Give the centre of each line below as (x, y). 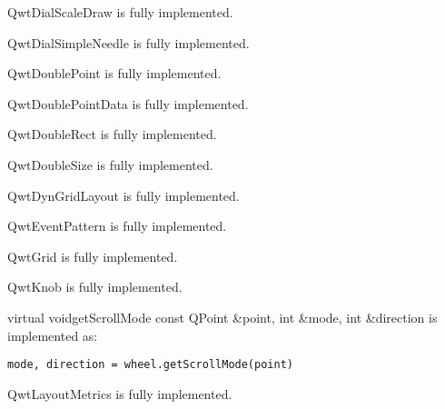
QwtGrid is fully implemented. (93, 256)
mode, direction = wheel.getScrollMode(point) (150, 365)
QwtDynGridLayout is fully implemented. (124, 195)
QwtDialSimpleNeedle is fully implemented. (129, 42)
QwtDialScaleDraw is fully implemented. (120, 12)
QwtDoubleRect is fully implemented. (112, 134)
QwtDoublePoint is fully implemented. (114, 73)
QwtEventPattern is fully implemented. (117, 226)
